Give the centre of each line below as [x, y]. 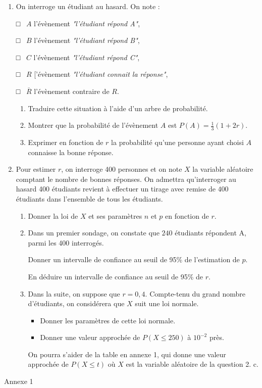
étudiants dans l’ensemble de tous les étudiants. [89, 198]
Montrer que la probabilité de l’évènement [93, 125]
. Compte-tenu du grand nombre [195, 293]
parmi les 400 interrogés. [66, 242]
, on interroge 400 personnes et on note [122, 169]
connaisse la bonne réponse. [71, 152]
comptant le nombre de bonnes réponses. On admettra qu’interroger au [126, 179]
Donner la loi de [53, 215]
